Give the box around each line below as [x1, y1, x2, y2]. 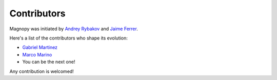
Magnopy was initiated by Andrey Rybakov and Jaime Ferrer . [9, 26, 138, 32]
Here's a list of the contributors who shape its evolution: [9, 35, 128, 41]
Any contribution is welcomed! [9, 68, 74, 74]
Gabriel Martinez [22, 44, 58, 51]
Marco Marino [22, 51, 52, 57]
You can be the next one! [22, 59, 75, 65]
